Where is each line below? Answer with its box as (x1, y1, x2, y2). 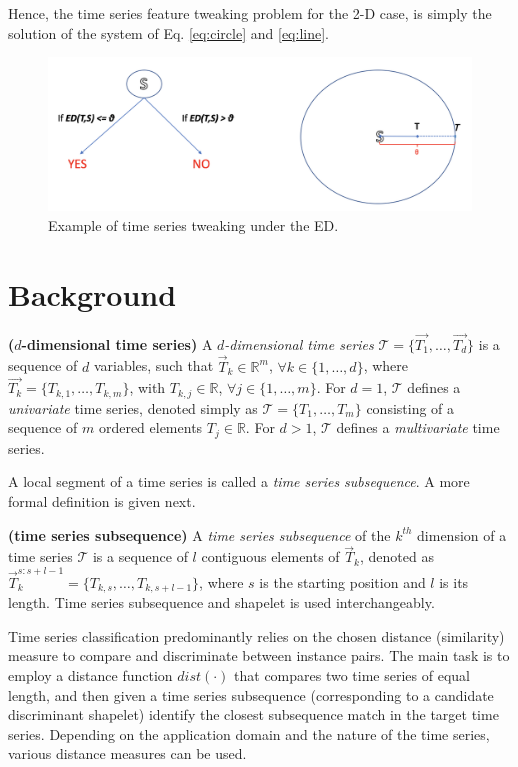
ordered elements (98, 417, 203, 438)
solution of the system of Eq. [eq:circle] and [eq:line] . (8, 22, 329, 43)
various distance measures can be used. (8, 743, 247, 764)
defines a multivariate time (336, 417, 500, 438)
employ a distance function (8, 665, 173, 686)
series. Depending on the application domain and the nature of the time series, (8, 723, 490, 744)
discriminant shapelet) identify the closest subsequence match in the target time (8, 704, 499, 725)
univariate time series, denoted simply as (8, 397, 258, 418)
